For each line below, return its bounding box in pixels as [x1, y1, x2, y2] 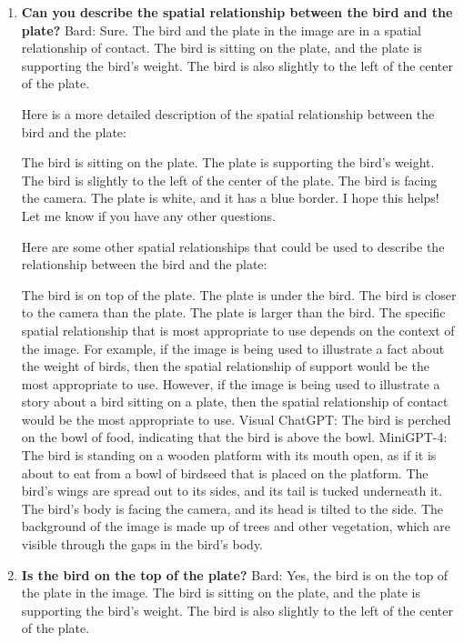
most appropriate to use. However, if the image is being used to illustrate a [21, 374, 440, 393]
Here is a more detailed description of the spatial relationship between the [21, 104, 435, 123]
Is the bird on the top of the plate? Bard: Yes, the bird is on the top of [21, 565, 449, 584]
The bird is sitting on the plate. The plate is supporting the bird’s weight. [21, 153, 435, 172]
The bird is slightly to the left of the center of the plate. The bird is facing [21, 170, 438, 189]
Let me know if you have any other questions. [21, 206, 276, 225]
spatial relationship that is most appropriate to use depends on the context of [21, 320, 455, 339]
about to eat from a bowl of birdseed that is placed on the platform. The [21, 463, 429, 482]
